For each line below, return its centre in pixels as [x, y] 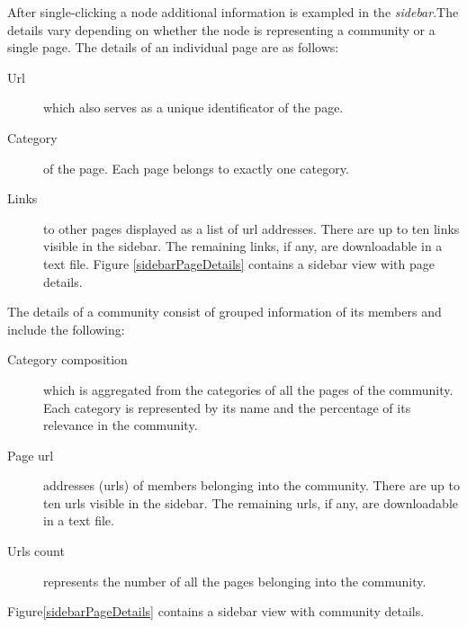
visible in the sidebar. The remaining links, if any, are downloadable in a [243, 246]
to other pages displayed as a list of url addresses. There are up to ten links [251, 228]
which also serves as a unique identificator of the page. [193, 107]
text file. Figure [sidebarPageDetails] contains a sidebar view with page [239, 263]
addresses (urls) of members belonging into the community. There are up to [251, 485]
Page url [31, 455]
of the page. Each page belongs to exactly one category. [196, 168]
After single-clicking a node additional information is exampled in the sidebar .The [233, 12]
